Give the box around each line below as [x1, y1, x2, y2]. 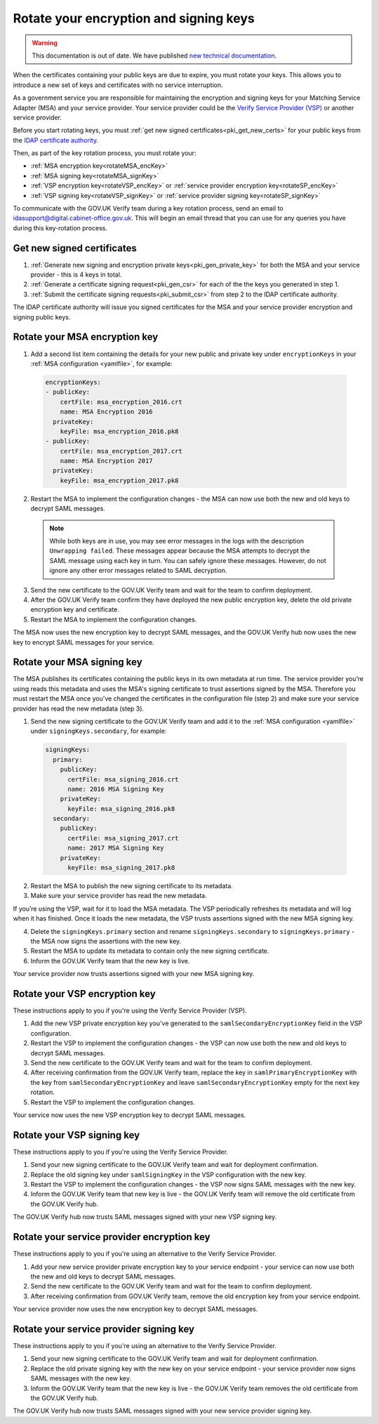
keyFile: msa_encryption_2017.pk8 [60, 476, 179, 484]
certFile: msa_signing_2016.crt [67, 775, 179, 783]
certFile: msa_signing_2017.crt [67, 834, 179, 842]
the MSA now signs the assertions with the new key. [30, 937, 182, 945]
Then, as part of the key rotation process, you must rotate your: [13, 149, 197, 157]
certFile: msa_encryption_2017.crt [60, 447, 182, 455]
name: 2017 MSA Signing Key [67, 844, 164, 852]
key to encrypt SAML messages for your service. [13, 638, 154, 646]
